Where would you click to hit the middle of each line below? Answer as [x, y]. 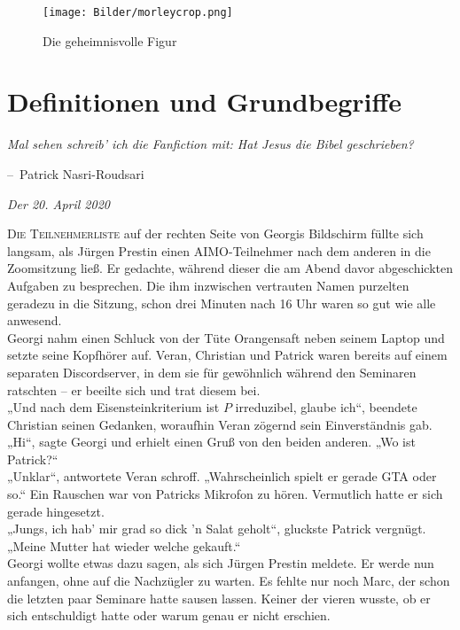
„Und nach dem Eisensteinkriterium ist [113, 407]
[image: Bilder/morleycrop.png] [138, 12]
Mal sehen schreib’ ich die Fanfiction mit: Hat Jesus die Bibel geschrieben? [211, 144]
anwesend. [35, 320]
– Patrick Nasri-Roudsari [76, 173]
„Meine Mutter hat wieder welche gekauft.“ [124, 545]
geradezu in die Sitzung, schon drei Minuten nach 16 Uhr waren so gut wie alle [222, 303]
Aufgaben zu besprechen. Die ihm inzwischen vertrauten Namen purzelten [208, 285]
